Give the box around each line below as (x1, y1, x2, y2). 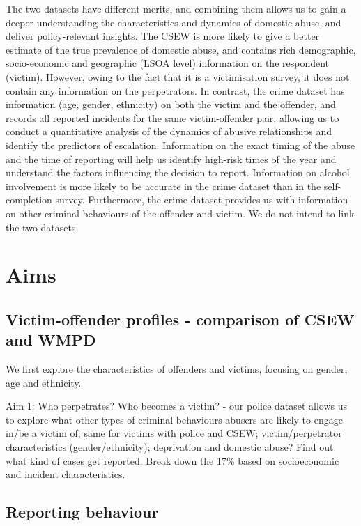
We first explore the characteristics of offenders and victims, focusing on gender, (6, 362, 348, 376)
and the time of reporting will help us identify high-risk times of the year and (6, 151, 337, 166)
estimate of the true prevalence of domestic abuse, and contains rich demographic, (6, 42, 356, 56)
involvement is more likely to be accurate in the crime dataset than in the (6, 178, 321, 193)
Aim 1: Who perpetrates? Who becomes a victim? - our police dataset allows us (6, 399, 348, 413)
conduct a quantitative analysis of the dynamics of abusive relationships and (6, 124, 332, 139)
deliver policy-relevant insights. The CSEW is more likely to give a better (6, 29, 320, 43)
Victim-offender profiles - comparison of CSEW (6, 308, 355, 330)
